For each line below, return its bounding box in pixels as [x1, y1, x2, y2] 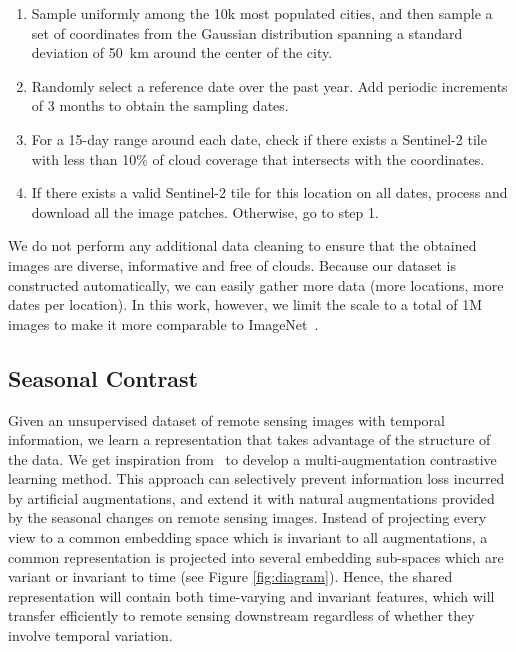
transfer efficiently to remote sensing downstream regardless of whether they [8, 605, 475, 626]
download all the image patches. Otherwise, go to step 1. [31, 201, 379, 222]
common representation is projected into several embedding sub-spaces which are [8, 546, 504, 567]
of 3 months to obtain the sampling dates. [31, 95, 289, 116]
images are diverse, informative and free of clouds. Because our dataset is [8, 254, 457, 275]
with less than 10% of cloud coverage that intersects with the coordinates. [31, 148, 485, 169]
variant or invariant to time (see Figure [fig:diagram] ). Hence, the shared [8, 566, 453, 587]
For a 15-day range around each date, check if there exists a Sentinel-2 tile [31, 128, 487, 149]
